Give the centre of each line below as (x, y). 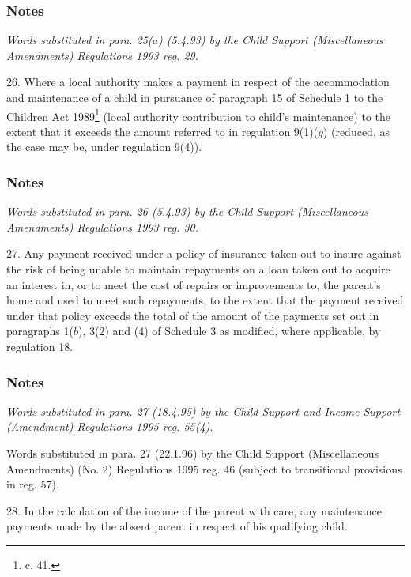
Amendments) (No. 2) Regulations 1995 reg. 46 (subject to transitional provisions (204, 468)
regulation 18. (40, 346)
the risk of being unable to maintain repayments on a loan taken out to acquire (198, 269)
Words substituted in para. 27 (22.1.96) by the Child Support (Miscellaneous (193, 453)
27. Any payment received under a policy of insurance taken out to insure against (204, 253)
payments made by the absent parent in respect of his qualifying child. (177, 526)
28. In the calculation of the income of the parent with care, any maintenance (194, 510)
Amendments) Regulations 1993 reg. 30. (102, 226)
